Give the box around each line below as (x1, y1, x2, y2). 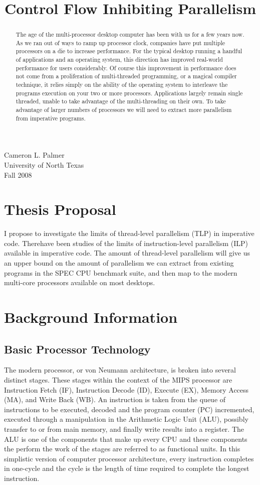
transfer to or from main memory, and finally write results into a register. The (4, 424, 244, 434)
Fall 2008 (4, 169, 32, 180)
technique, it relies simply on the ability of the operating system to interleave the (16, 80, 228, 89)
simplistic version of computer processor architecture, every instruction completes (4, 453, 254, 463)
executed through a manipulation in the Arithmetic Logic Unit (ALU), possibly (4, 414, 248, 424)
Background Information (4, 307, 178, 327)
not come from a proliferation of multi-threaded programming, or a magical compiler (16, 72, 237, 80)
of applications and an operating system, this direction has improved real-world (16, 55, 223, 64)
